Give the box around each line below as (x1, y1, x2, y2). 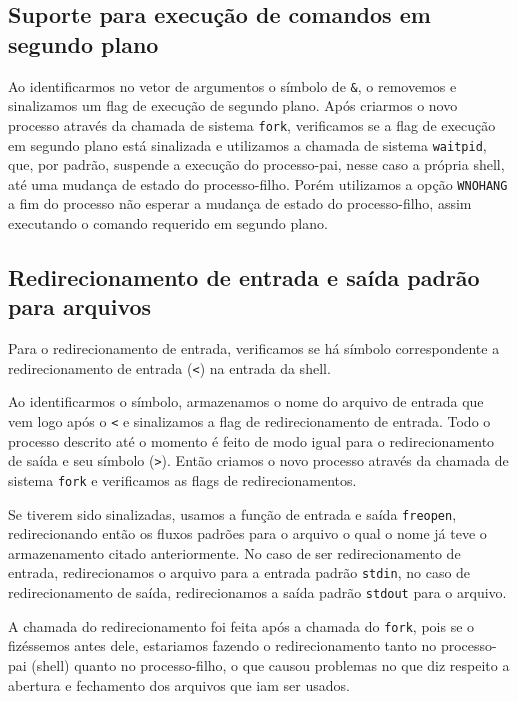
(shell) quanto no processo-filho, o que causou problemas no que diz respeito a (31, 655, 510, 675)
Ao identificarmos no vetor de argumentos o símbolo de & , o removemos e (8, 75, 457, 96)
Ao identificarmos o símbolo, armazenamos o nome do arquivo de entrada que (8, 391, 484, 412)
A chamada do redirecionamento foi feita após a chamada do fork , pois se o (8, 615, 475, 636)
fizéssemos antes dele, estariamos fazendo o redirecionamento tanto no (8, 635, 437, 656)
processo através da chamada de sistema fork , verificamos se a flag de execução (8, 114, 496, 135)
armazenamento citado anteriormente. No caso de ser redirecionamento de (8, 542, 461, 563)
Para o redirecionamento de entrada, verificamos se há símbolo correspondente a (8, 338, 500, 359)
